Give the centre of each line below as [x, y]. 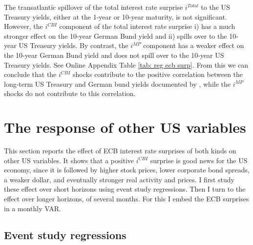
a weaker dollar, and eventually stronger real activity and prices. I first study [119, 179]
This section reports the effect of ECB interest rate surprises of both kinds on [120, 151]
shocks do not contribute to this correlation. [70, 93]
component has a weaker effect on [194, 45]
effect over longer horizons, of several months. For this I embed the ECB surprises [126, 199]
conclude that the [30, 74]
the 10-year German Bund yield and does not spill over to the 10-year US [114, 55]
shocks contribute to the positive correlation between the [158, 74]
